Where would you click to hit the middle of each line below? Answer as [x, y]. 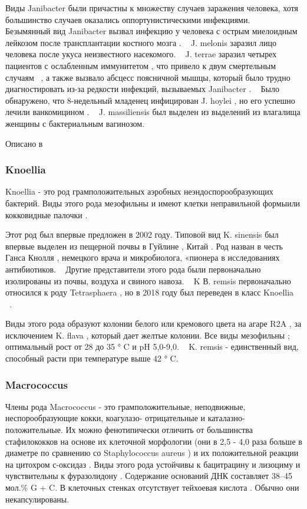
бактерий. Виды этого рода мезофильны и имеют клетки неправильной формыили [153, 203]
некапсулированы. [37, 499]
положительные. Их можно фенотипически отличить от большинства [129, 430]
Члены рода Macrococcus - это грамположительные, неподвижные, [126, 406]
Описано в [24, 143]
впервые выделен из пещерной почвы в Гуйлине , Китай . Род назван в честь [144, 246]
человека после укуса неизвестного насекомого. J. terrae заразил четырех [141, 54]
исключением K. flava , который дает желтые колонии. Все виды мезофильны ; [148, 335]
